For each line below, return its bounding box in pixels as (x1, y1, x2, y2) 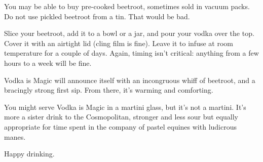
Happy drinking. (4, 148, 55, 159)
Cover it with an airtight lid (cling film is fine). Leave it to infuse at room (4, 37, 233, 48)
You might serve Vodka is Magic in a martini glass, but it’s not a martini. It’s (4, 101, 246, 112)
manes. (4, 131, 26, 142)
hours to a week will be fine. (4, 57, 92, 68)
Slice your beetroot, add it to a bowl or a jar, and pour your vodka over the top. (4, 28, 254, 38)
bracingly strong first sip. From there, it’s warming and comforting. (4, 85, 213, 95)
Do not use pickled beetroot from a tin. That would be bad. (4, 11, 190, 21)
